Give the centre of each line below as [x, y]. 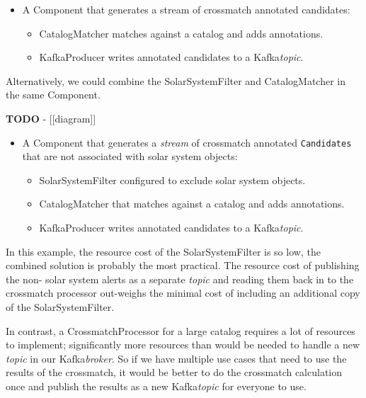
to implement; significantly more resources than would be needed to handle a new [183, 345]
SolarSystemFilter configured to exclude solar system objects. [172, 180]
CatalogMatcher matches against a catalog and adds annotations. [181, 33]
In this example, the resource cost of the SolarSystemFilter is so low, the [163, 251]
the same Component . [53, 95]
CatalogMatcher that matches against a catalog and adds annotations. [192, 204]
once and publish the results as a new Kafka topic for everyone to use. [156, 386]
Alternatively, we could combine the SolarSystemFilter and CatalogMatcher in [176, 80]
